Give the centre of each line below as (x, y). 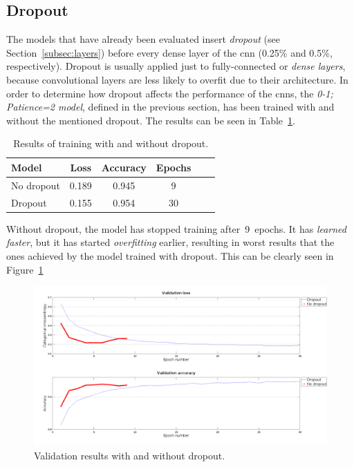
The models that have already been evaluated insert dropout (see (143, 39)
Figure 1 (25, 269)
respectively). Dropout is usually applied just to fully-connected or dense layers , (176, 66)
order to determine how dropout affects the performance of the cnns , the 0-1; (170, 93)
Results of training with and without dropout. (111, 143)
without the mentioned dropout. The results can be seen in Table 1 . (151, 120)
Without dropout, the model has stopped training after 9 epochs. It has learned (176, 228)
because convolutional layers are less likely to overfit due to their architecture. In (177, 79)
